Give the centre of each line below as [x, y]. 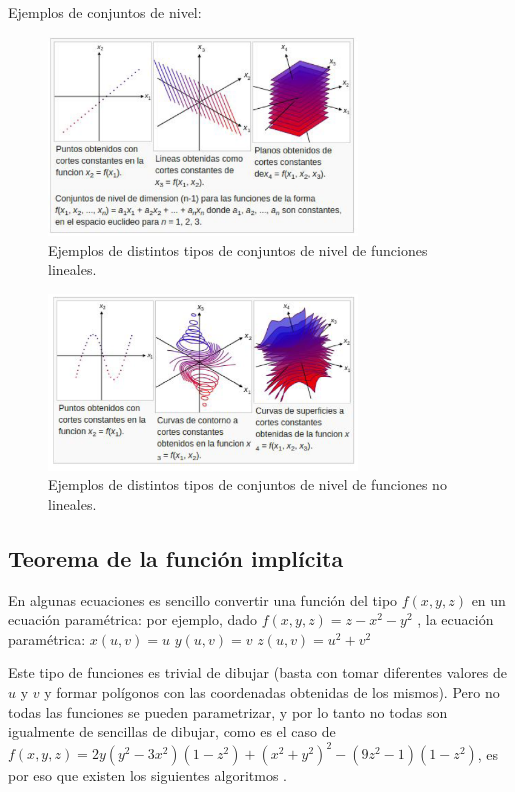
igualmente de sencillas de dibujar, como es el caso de [172, 731]
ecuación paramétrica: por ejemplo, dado [133, 619]
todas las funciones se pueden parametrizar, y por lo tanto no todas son [228, 711]
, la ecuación [455, 619]
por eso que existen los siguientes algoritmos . [147, 775]
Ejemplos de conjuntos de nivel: [105, 12]
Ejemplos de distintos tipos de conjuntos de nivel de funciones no [247, 484]
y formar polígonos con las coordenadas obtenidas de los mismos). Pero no [272, 692]
